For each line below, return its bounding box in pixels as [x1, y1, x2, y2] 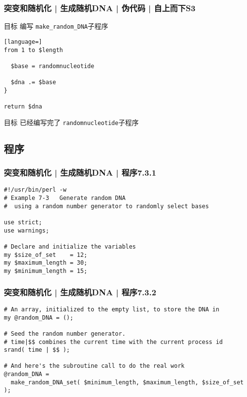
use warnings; [4, 227, 49, 234]
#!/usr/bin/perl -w [4, 186, 66, 194]
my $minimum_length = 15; [4, 268, 87, 274]
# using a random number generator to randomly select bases [4, 202, 209, 210]
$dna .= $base [11, 79, 56, 86]
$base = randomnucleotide [11, 62, 95, 70]
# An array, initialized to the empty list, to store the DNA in [4, 306, 219, 313]
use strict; [4, 219, 42, 226]
